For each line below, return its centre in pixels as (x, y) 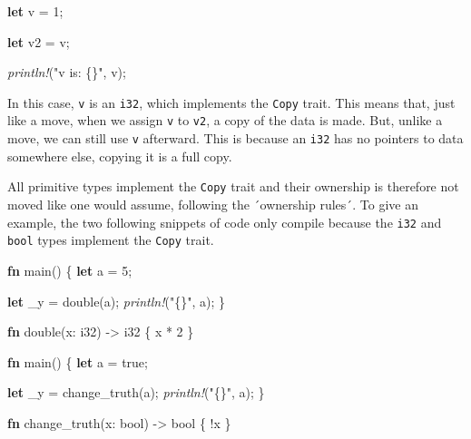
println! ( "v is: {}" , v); (67, 72)
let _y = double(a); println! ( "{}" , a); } (116, 301)
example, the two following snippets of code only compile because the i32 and (225, 222)
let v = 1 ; (35, 11)
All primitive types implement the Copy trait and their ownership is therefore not (233, 186)
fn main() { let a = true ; (78, 361)
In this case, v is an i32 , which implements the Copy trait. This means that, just (231, 102)
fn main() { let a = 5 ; (70, 270)
